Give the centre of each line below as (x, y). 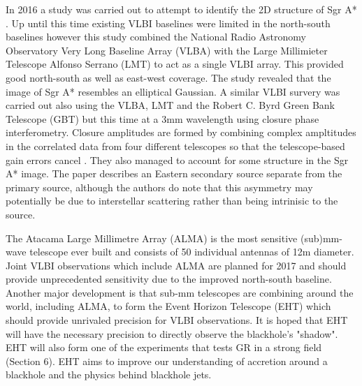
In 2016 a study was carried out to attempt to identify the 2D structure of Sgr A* (181, 9)
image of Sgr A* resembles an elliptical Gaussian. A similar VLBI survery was (173, 91)
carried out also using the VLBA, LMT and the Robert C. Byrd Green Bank (171, 105)
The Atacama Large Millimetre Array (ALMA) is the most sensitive (152, 238)
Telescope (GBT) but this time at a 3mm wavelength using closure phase (162, 118)
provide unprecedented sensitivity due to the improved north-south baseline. (169, 279)
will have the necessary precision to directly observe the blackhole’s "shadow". (172, 333)
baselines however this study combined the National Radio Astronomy (156, 37)
